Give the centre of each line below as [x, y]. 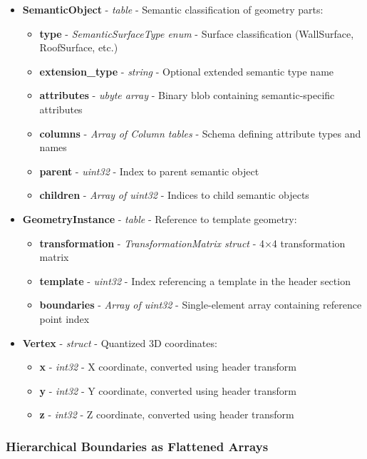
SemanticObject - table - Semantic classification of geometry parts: [173, 9]
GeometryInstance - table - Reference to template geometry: [160, 218]
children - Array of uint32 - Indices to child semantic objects [174, 195]
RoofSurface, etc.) [79, 47]
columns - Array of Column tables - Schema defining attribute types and [200, 133]
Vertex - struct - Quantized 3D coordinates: [120, 342]
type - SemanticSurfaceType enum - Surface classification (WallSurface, [197, 33]
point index [64, 318]
